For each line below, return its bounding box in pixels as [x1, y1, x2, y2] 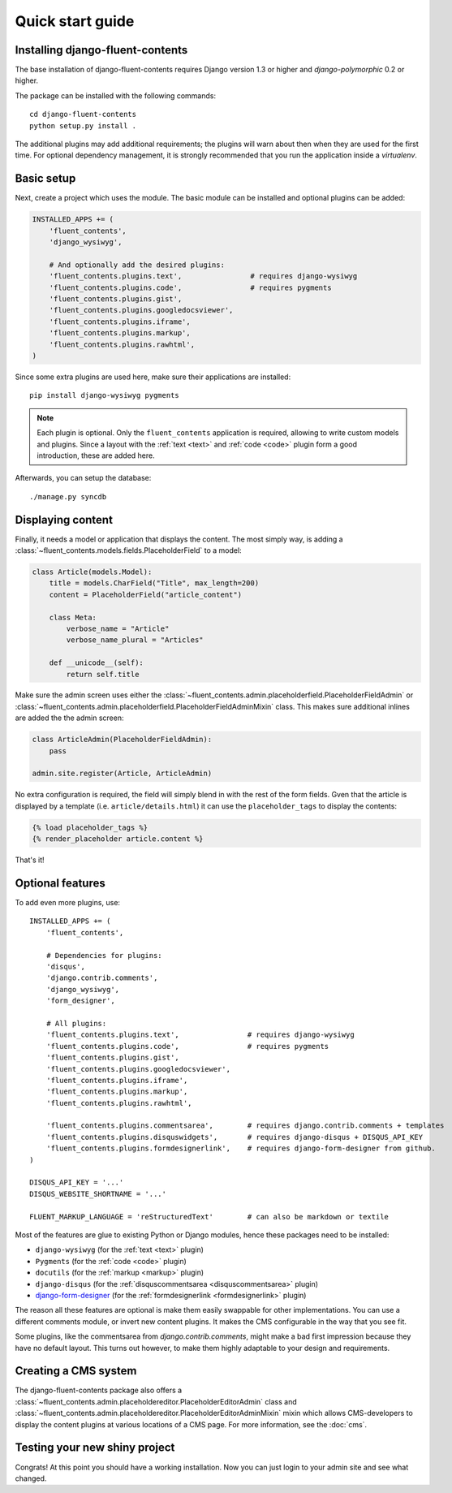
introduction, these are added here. [37, 451, 155, 460]
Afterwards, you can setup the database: [15, 473, 152, 483]
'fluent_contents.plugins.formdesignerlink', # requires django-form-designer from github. [45, 1144, 436, 1153]
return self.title [66, 670, 140, 679]
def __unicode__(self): [49, 658, 144, 667]
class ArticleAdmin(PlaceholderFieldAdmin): [32, 735, 213, 744]
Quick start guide [15, 12, 135, 30]
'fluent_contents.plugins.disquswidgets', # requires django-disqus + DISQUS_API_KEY [45, 1133, 424, 1141]
